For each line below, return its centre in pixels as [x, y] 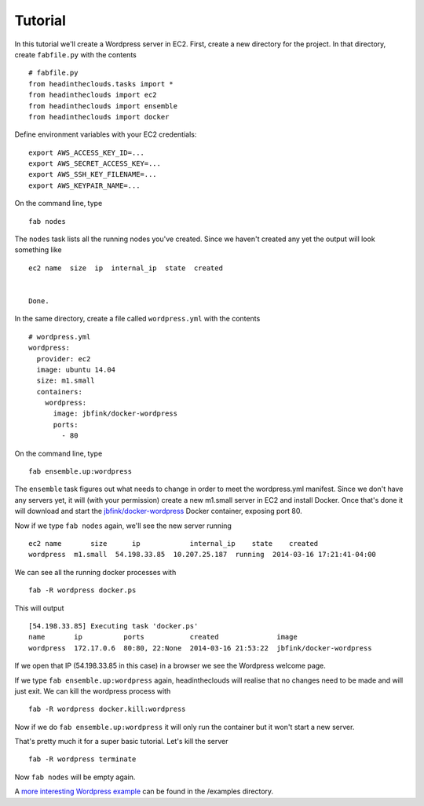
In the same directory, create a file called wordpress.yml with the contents [137, 319]
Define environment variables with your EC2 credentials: [106, 134]
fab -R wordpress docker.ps [82, 590]
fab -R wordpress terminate [82, 759]
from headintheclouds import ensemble [103, 106]
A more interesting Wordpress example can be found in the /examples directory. [144, 791]
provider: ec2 [64, 359]
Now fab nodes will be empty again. [75, 777]
